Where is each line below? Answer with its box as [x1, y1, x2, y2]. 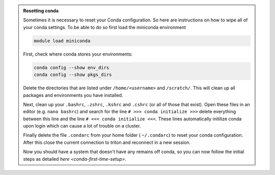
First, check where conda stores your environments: [23, 51, 132, 57]
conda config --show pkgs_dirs [34, 72, 112, 78]
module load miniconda [34, 38, 91, 43]
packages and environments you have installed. [23, 92, 123, 98]
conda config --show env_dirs [34, 64, 109, 70]
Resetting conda [23, 8, 59, 14]
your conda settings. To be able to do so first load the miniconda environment [23, 24, 186, 30]
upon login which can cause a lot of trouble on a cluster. [23, 123, 141, 129]
